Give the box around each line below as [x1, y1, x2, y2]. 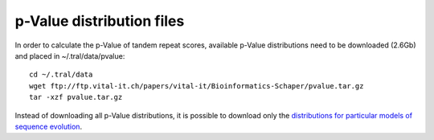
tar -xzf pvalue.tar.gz [29, 93, 123, 102]
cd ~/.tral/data [29, 70, 93, 80]
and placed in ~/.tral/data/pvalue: [14, 51, 125, 60]
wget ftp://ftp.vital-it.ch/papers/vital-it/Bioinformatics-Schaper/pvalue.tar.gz [29, 81, 364, 90]
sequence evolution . [14, 121, 83, 131]
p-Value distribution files [14, 12, 185, 30]
